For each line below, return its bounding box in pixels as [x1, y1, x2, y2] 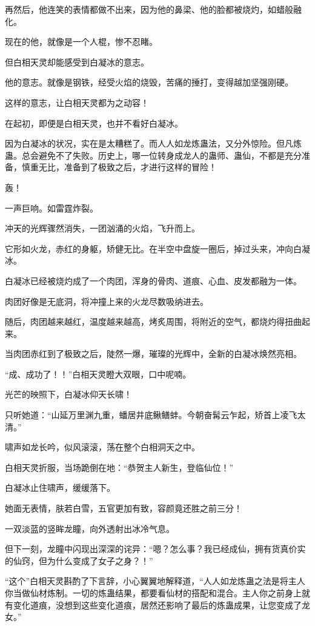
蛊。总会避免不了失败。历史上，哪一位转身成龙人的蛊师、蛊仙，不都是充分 [5, 148, 302, 161]
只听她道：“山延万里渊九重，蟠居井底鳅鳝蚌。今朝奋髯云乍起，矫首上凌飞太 [5, 408, 306, 421]
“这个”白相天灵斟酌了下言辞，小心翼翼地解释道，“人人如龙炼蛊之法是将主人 [5, 574, 305, 587]
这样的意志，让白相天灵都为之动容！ [5, 96, 149, 108]
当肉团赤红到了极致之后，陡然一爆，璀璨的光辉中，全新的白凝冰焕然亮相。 [5, 347, 302, 360]
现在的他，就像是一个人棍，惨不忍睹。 [5, 35, 157, 48]
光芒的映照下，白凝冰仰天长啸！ [5, 388, 132, 401]
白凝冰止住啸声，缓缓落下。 [5, 481, 115, 494]
